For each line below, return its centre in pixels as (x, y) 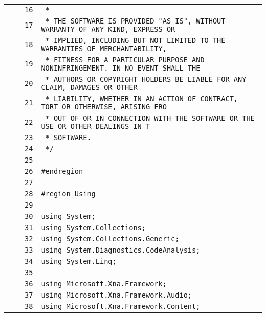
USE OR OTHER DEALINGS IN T (96, 126)
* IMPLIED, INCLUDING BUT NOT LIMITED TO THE (135, 40)
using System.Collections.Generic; (110, 239)
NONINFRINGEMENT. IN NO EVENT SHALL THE (121, 68)
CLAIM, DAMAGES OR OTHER (89, 87)
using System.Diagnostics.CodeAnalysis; (121, 250)
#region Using (68, 194)
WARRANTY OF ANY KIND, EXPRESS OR (108, 29)
